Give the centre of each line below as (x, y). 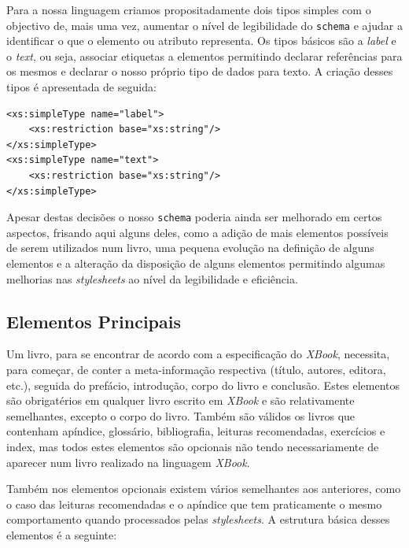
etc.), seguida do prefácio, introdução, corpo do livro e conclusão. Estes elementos (203, 385)
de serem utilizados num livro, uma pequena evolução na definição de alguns (190, 248)
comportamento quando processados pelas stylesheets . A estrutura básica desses (198, 519)
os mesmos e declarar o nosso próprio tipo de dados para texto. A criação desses (200, 71)
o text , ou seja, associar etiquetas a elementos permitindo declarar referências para (204, 56)
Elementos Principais (94, 321)
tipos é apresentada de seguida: (81, 87)
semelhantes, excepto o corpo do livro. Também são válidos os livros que (181, 415)
